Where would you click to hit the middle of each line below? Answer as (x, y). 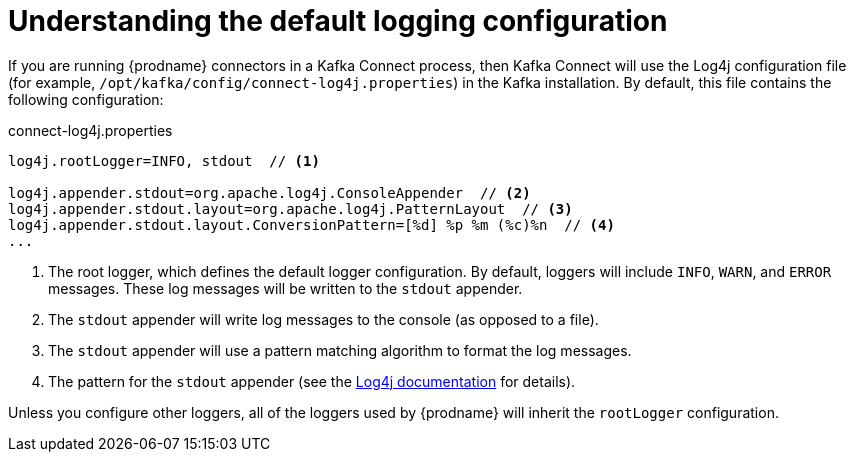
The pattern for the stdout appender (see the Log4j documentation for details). (312, 381)
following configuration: (86, 99)
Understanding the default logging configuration (338, 21)
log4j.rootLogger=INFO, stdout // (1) (164, 160)
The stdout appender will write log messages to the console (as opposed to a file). (323, 319)
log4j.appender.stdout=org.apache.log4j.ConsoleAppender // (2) (269, 192)
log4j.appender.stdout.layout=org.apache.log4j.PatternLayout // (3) (290, 208)
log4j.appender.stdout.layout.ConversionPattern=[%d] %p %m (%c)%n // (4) (311, 224)
